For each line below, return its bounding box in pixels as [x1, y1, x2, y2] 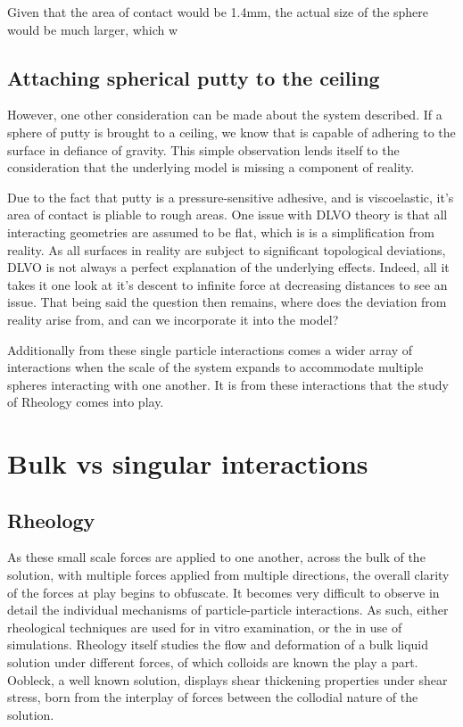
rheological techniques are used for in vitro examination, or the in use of [7, 617, 402, 636]
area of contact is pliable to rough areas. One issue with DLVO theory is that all [7, 205, 448, 224]
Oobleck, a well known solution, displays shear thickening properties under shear [7, 670, 448, 689]
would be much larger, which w [7, 20, 178, 38]
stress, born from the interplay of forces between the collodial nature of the [7, 688, 418, 706]
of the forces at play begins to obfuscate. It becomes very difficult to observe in [7, 582, 440, 601]
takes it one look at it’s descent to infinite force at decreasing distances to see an [7, 275, 448, 293]
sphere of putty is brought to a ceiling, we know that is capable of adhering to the [7, 122, 456, 141]
